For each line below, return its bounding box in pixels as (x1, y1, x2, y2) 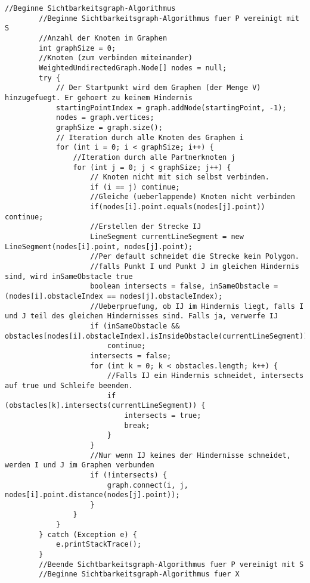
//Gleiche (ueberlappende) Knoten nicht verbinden (90, 193, 295, 201)
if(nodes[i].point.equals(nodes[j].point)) (90, 203, 265, 212)
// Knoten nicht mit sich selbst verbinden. (90, 173, 269, 182)
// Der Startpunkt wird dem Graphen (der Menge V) (55, 83, 261, 92)
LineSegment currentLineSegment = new (90, 232, 244, 241)
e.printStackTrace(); (55, 540, 142, 549)
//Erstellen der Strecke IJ (90, 222, 201, 231)
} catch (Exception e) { (39, 530, 137, 539)
